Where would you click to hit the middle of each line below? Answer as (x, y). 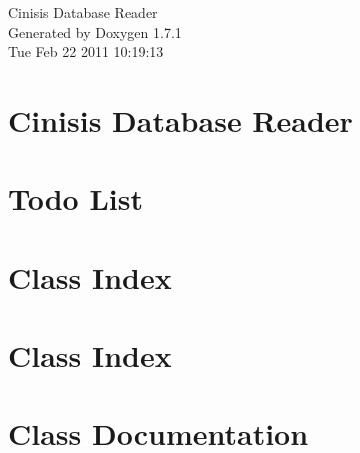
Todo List (75, 198)
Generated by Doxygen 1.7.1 (95, 31)
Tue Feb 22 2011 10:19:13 (86, 51)
